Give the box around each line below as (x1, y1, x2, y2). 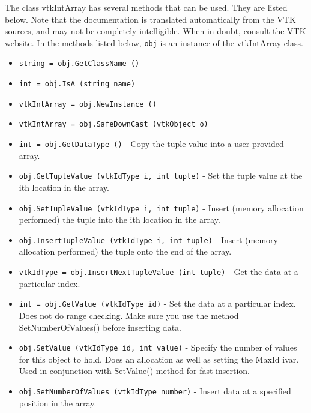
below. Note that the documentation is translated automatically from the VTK (5, 13, 296, 25)
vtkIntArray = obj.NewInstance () (19, 100, 157, 109)
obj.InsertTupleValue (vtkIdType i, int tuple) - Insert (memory (19, 233, 278, 246)
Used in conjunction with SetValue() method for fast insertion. (19, 364, 250, 377)
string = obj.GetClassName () (19, 59, 140, 68)
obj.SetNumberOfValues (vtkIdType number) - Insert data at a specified (19, 385, 291, 397)
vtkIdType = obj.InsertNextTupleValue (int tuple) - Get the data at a (19, 265, 298, 278)
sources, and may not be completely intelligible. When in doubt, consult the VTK (5, 25, 306, 37)
